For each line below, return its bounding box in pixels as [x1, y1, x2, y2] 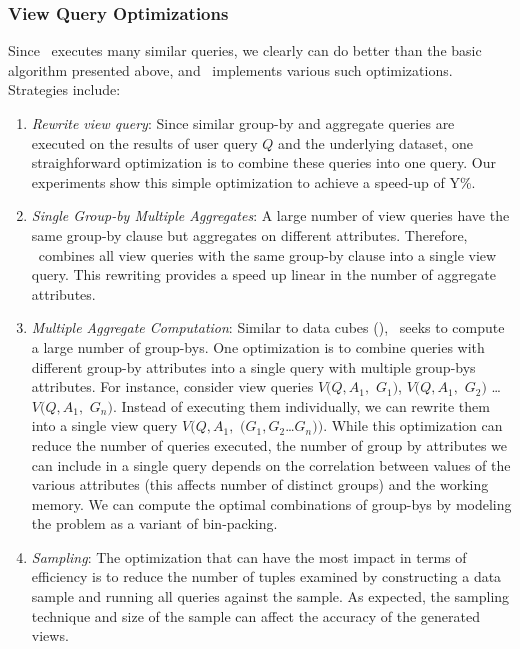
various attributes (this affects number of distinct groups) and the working [31, 474, 489, 495]
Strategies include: [8, 79, 121, 100]
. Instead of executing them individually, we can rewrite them [112, 395, 490, 416]
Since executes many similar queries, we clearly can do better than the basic [8, 40, 482, 61]
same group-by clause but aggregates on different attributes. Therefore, [31, 224, 468, 245]
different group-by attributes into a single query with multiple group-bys [31, 356, 476, 377]
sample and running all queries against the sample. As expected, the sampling [31, 586, 510, 607]
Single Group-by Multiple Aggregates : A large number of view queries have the [31, 205, 510, 226]
